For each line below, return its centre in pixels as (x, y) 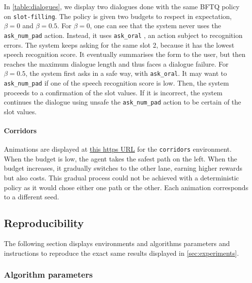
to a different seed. (32, 197)
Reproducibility (44, 223)
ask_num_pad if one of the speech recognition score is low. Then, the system (117, 82)
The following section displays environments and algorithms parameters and (117, 243)
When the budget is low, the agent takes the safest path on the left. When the (121, 158)
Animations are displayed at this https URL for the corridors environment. (118, 149)
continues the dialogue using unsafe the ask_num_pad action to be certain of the (123, 102)
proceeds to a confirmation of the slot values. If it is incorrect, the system (113, 92)
